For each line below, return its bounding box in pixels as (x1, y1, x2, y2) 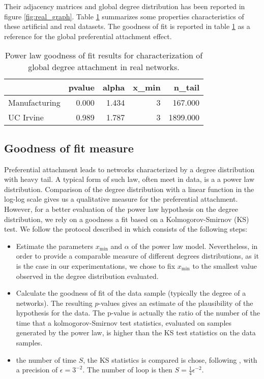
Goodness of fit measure (4, 140, 134, 155)
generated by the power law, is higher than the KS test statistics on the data (16, 327, 256, 338)
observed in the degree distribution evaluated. (16, 270, 159, 281)
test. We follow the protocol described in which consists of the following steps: (4, 224, 248, 234)
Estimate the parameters (16, 240, 94, 251)
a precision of (16, 364, 58, 375)
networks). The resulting (16, 297, 93, 308)
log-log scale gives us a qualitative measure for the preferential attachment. (4, 194, 238, 204)
